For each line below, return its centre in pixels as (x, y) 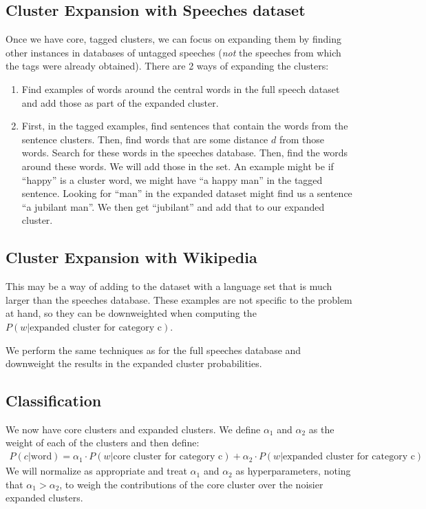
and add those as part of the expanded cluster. (120, 102)
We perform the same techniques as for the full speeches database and (153, 350)
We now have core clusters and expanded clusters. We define (133, 429)
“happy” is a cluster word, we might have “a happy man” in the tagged (172, 179)
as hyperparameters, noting (293, 471)
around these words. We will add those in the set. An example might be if (178, 166)
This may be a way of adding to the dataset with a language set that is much (169, 286)
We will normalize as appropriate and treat (96, 471)
